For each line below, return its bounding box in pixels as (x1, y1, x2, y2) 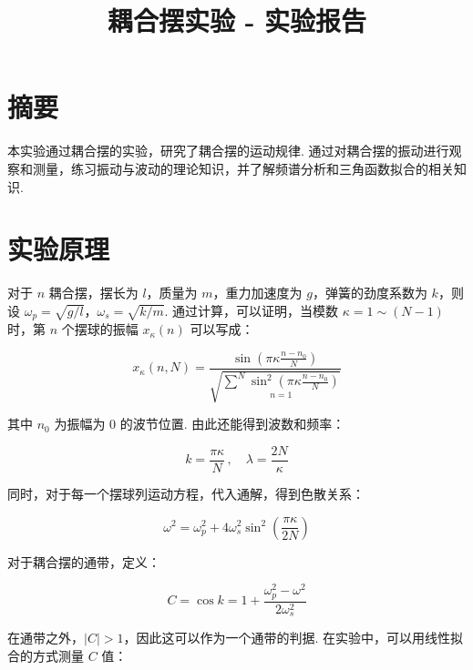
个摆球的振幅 (61, 320, 139, 339)
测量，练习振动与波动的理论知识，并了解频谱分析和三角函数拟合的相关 (32, 158, 454, 178)
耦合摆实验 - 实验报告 (107, 2, 367, 39)
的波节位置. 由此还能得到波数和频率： (119, 414, 345, 433)
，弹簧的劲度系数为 (312, 283, 427, 302)
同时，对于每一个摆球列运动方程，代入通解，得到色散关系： (7, 483, 365, 502)
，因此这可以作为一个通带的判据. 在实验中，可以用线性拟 (123, 628, 464, 647)
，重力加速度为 (212, 283, 303, 302)
